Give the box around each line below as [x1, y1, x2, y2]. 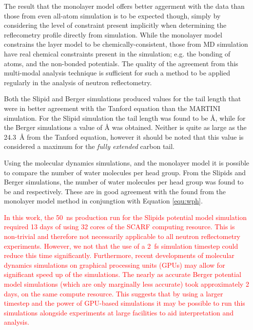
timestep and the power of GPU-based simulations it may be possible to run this [4, 298, 245, 308]
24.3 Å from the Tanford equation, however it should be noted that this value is [4, 131, 244, 142]
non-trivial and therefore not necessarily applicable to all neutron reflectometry [4, 231, 241, 241]
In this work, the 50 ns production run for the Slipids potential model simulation [4, 212, 247, 222]
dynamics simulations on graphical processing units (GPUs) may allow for [4, 259, 225, 270]
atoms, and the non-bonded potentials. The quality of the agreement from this [4, 58, 238, 68]
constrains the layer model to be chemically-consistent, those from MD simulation [4, 39, 248, 49]
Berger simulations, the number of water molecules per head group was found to [4, 177, 244, 187]
